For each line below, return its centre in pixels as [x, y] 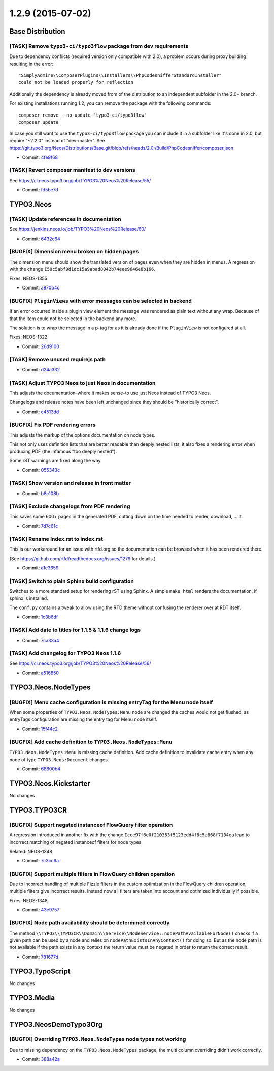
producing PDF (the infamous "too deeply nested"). [63, 451]
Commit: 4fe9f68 [40, 157]
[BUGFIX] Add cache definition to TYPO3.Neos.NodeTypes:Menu [91, 742]
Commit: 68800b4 [41, 769]
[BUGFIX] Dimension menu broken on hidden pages [74, 252]
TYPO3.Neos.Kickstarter [50, 783]
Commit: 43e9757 [41, 910]
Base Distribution [37, 31]
